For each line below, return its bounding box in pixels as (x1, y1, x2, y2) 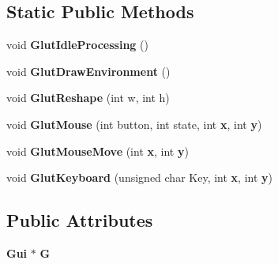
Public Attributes (6, 208, 153, 232)
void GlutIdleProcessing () (6, 36, 148, 53)
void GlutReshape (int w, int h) (6, 89, 170, 106)
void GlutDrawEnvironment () (6, 62, 171, 79)
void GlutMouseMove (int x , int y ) (6, 142, 189, 159)
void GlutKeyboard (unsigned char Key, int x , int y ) (6, 169, 272, 186)
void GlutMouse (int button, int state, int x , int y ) (6, 115, 262, 132)
